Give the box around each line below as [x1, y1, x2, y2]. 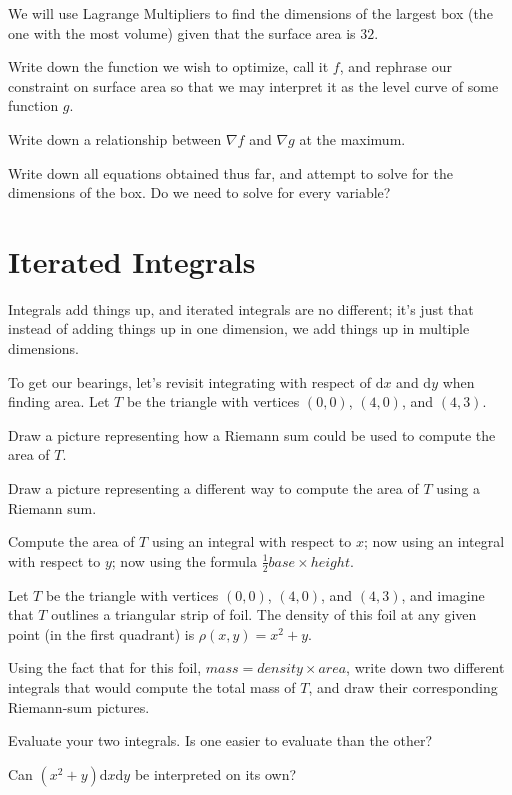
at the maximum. [299, 128, 406, 149]
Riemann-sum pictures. [8, 696, 150, 717]
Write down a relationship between [8, 128, 222, 149]
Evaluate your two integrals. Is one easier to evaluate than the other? [8, 730, 433, 751]
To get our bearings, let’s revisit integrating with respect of [8, 371, 371, 392]
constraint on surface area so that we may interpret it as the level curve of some [8, 75, 499, 96]
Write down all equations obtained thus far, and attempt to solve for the [8, 162, 453, 183]
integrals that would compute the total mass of [8, 677, 296, 698]
